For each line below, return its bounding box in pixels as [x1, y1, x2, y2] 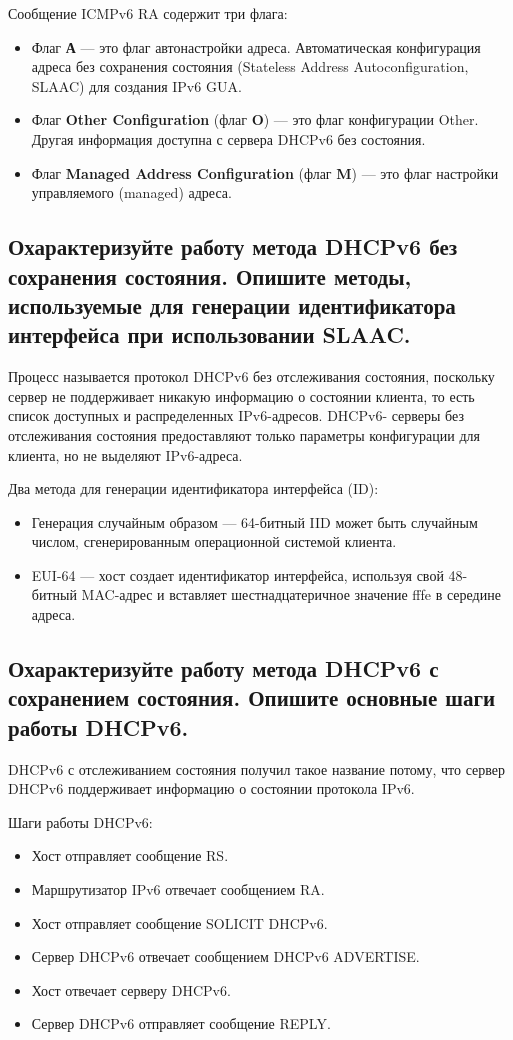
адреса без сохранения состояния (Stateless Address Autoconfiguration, [31, 56, 469, 77]
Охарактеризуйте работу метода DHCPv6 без [8, 231, 458, 262]
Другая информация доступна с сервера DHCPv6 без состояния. [31, 128, 426, 149]
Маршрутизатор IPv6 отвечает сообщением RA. [31, 879, 325, 900]
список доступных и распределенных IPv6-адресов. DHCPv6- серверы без [8, 405, 464, 426]
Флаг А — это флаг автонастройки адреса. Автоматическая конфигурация [31, 36, 481, 57]
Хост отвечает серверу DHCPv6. [31, 979, 231, 1000]
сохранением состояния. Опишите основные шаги [8, 682, 496, 713]
